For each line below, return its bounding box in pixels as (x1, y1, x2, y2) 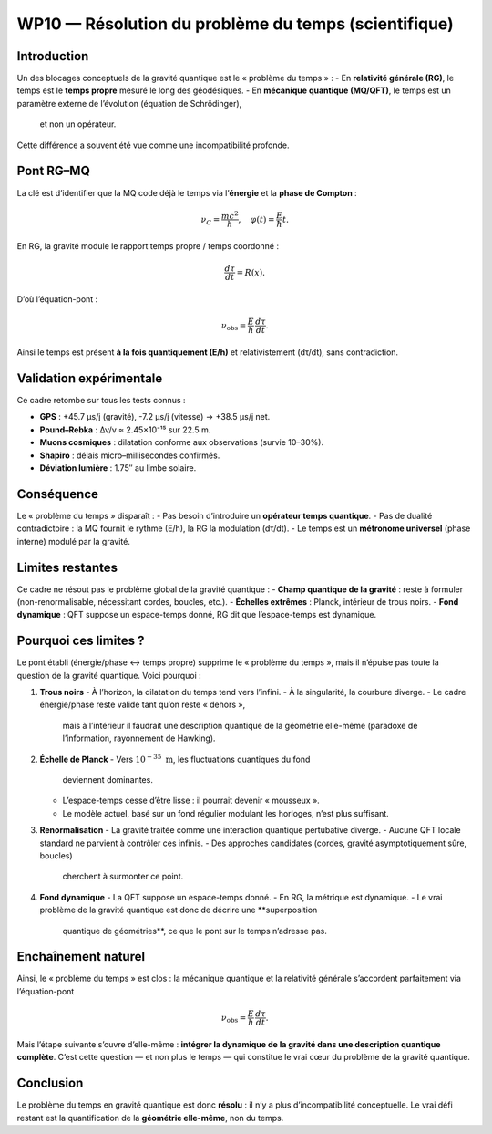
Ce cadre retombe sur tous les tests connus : (16, 395, 186, 406)
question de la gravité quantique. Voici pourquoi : (16, 670, 202, 681)
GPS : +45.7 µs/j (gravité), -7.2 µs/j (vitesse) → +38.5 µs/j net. (39, 411, 271, 422)
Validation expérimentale (16, 370, 163, 386)
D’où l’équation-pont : (16, 294, 98, 305)
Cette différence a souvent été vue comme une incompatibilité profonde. (16, 140, 290, 151)
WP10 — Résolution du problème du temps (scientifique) (16, 14, 455, 34)
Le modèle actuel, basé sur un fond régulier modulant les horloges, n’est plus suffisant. (62, 807, 389, 818)
